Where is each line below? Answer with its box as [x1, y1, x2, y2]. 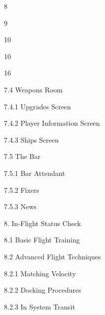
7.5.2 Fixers [4, 184, 40, 195]
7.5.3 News [4, 201, 37, 212]
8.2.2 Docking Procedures [4, 285, 81, 295]
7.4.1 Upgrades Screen [4, 101, 71, 111]
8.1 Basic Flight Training [4, 235, 80, 245]
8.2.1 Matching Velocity [4, 268, 76, 278]
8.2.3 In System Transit [4, 301, 75, 312]
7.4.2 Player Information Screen [4, 118, 100, 128]
